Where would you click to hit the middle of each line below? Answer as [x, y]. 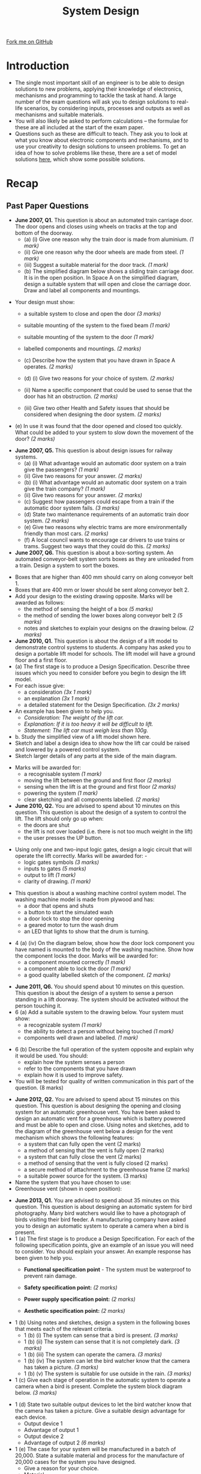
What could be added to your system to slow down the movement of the [104, 433]
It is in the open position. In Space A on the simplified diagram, [101, 278]
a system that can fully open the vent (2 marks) [82, 1144]
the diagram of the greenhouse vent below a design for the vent [94, 1131]
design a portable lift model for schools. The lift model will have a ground [105, 654]
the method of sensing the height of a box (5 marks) [88, 609]
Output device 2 [44, 1436]
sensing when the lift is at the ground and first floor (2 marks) [100, 787]
